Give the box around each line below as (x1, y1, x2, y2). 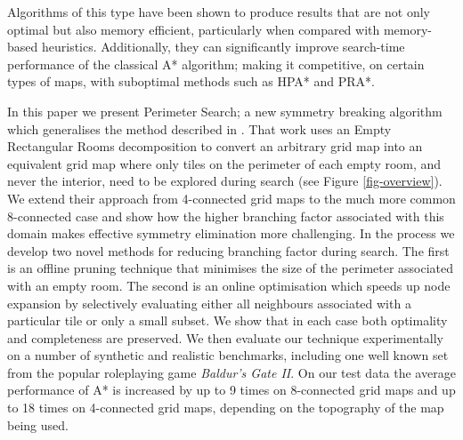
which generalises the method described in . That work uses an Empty (7, 119, 392, 138)
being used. (7, 415, 69, 434)
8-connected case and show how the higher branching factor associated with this (7, 206, 444, 225)
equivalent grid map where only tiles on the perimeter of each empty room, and (7, 154, 442, 172)
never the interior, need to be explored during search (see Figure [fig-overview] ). (7, 172, 443, 190)
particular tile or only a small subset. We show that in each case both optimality (7, 311, 448, 330)
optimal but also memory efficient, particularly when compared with (7, 20, 380, 38)
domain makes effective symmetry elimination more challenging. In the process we (7, 224, 455, 243)
